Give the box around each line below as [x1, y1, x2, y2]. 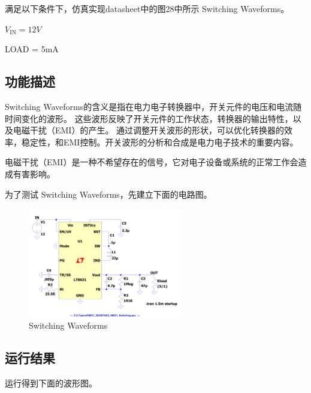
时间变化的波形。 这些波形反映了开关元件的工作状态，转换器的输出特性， [5, 112, 293, 124]
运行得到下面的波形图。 [5, 376, 97, 389]
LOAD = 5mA [5, 43, 59, 55]
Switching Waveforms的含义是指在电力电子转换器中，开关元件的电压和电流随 [5, 100, 302, 112]
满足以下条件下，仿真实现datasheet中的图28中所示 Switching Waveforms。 [5, 2, 289, 14]
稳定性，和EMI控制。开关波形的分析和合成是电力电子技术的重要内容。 [21, 135, 298, 148]
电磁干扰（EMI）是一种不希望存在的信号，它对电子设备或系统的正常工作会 [5, 156, 298, 168]
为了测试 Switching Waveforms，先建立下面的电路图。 [5, 187, 212, 200]
